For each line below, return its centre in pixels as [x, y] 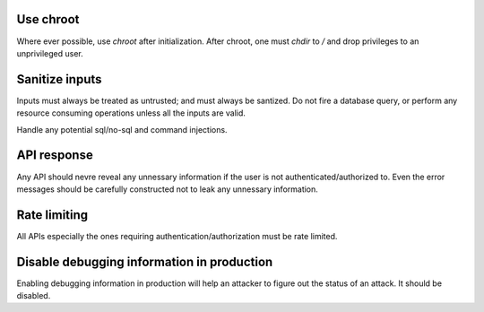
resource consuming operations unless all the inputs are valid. [131, 113]
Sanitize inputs [59, 79]
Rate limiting [52, 215]
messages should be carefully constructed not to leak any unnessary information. [167, 189]
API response [55, 156]
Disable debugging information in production [145, 261]
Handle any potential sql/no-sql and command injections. [122, 129]
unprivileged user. [50, 53]
